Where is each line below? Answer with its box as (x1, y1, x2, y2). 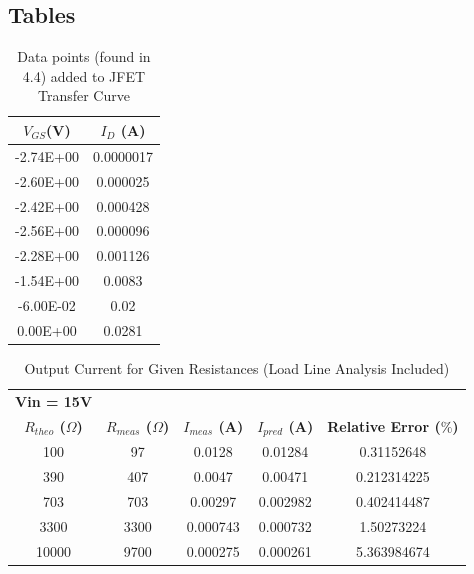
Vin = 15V (15, 390, 93, 411)
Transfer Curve (37, 85, 130, 106)
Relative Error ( (327, 415, 441, 436)
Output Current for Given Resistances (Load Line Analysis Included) (24, 357, 450, 378)
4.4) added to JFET (22, 65, 146, 86)
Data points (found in (17, 46, 151, 67)
